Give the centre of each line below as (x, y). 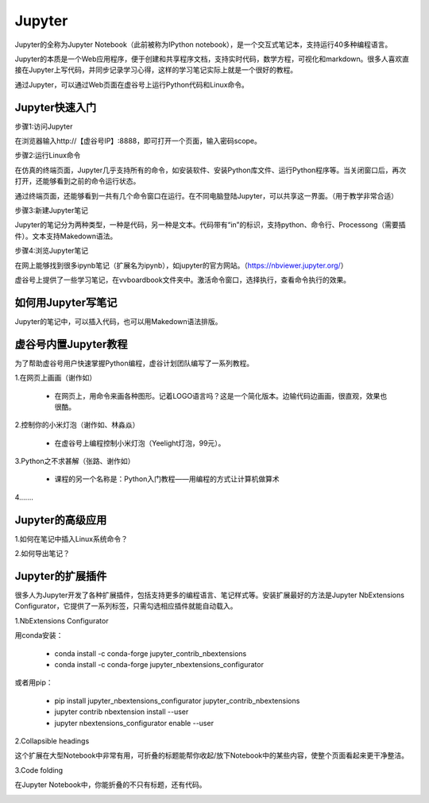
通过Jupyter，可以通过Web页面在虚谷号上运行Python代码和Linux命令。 (132, 84)
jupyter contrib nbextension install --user (122, 712)
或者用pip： (34, 682)
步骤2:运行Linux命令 (48, 156)
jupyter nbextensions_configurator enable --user (134, 723)
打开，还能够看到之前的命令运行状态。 (77, 181)
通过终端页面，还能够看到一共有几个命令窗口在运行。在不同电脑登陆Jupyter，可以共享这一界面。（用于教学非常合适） (207, 195)
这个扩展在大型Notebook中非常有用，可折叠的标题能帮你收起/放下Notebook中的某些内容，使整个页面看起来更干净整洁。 (212, 755)
